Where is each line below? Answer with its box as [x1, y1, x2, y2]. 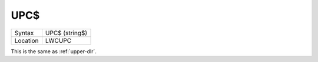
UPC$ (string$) [45, 29, 88, 37]
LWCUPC [45, 36, 72, 44]
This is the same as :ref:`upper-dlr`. [11, 47, 97, 55]
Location [14, 36, 39, 44]
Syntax [14, 29, 34, 37]
